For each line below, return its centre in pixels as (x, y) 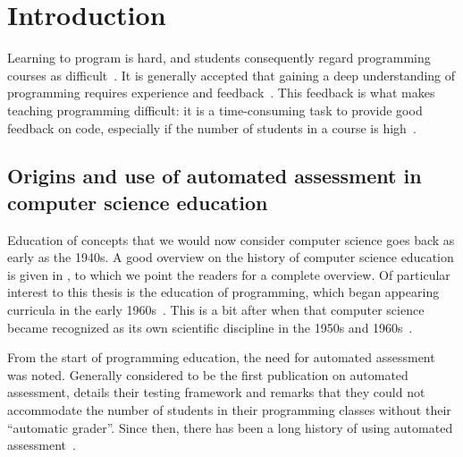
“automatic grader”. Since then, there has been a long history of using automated (230, 427)
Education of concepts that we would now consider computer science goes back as (231, 239)
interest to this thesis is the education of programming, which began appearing (223, 292)
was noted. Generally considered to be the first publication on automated (208, 374)
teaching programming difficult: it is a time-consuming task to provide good (215, 110)
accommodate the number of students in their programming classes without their (229, 410)
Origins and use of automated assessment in (215, 176)
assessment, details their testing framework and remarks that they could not (216, 392)
